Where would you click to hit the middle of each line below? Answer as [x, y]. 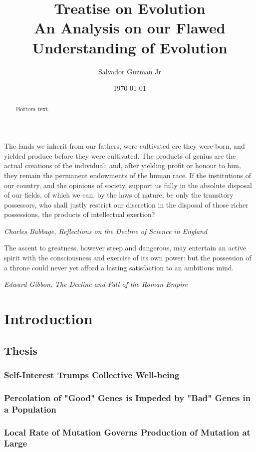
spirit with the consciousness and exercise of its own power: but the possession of [128, 258]
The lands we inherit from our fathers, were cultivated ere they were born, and [125, 146]
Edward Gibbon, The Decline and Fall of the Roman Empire [96, 284]
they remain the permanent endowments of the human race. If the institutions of [128, 175]
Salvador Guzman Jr [130, 71]
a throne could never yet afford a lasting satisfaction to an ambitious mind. [119, 267]
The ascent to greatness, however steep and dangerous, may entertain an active [125, 248]
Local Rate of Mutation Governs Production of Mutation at [127, 432]
